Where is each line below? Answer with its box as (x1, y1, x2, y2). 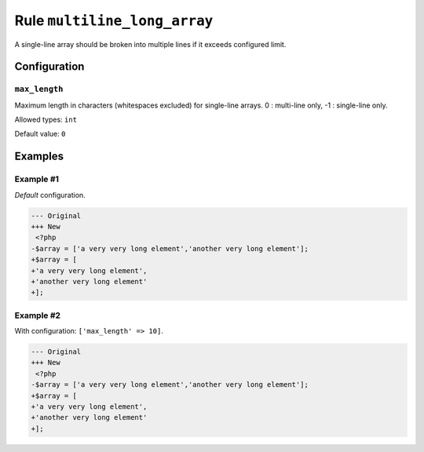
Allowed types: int (14, 115, 78, 125)
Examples (14, 150, 64, 163)
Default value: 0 (14, 129, 66, 139)
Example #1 (14, 173, 59, 184)
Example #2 (14, 310, 61, 321)
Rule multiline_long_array (14, 12, 214, 29)
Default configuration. (14, 190, 86, 199)
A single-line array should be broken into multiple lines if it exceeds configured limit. (14, 39, 287, 49)
